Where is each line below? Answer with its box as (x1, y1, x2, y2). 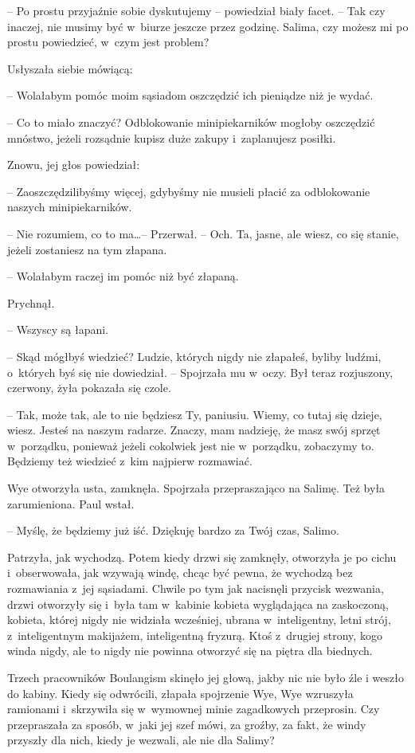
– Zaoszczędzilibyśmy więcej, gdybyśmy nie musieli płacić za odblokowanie (7, 182, 370, 199)
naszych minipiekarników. (7, 198, 132, 215)
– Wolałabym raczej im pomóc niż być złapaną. (7, 268, 239, 284)
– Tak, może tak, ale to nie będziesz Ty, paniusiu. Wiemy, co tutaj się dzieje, (7, 406, 382, 422)
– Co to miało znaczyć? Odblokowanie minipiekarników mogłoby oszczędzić (7, 113, 375, 130)
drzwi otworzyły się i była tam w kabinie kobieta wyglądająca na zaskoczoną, (7, 595, 390, 612)
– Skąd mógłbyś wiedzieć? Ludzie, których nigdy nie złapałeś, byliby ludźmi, (7, 347, 382, 364)
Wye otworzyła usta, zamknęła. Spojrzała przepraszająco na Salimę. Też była (7, 480, 386, 496)
